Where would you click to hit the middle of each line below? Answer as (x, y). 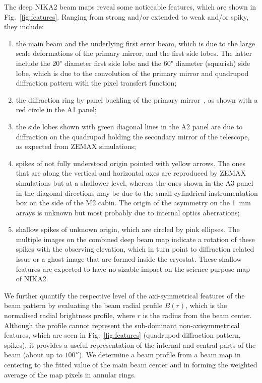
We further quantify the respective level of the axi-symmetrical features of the (124, 295)
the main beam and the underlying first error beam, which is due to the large (135, 43)
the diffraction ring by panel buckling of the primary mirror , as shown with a (137, 99)
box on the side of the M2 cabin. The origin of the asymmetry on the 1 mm (133, 203)
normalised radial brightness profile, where (70, 315)
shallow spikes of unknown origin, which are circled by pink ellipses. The (128, 229)
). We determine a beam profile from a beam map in (160, 355)
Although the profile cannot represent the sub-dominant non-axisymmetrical (122, 325)
